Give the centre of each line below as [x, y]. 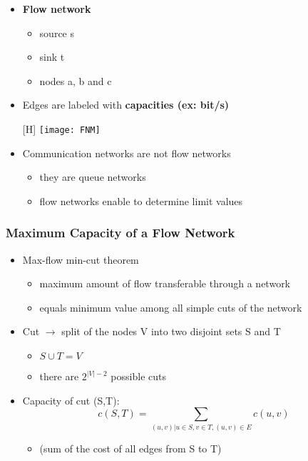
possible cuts [138, 376]
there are [59, 376]
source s [57, 33]
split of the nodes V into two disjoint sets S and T [171, 331]
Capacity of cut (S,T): [71, 400]
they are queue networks [93, 177]
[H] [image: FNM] [61, 128]
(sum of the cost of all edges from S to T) [130, 448]
